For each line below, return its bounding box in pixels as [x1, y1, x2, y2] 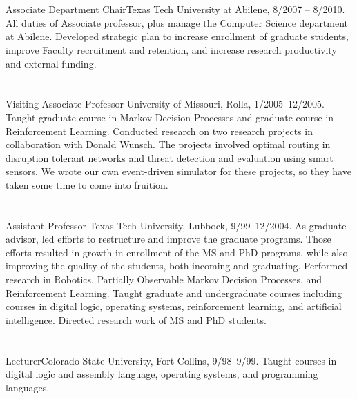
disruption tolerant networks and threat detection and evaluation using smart [6, 150, 334, 165]
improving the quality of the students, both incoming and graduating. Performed [6, 258, 348, 273]
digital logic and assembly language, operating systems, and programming [6, 367, 318, 381]
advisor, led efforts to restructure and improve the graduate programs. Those [6, 232, 331, 246]
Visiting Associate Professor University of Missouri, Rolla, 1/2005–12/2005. [6, 96, 325, 111]
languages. [6, 380, 50, 394]
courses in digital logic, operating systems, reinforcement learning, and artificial [6, 299, 342, 314]
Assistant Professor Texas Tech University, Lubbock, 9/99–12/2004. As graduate [6, 218, 347, 232]
